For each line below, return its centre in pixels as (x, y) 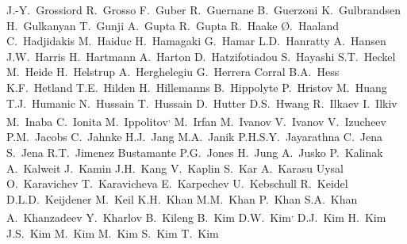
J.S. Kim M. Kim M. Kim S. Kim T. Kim (113, 233)
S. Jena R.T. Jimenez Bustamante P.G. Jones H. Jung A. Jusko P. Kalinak (195, 152)
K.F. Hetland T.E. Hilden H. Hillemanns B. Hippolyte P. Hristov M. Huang (197, 87)
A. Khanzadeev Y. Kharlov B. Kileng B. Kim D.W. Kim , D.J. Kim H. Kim (196, 216)
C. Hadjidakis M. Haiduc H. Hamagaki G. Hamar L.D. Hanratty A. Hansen (196, 41)
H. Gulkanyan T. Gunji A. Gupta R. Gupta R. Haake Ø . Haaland (173, 25)
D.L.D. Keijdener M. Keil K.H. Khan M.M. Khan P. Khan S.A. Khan (182, 198)
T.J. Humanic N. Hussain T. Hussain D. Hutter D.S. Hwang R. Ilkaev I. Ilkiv (202, 103)
